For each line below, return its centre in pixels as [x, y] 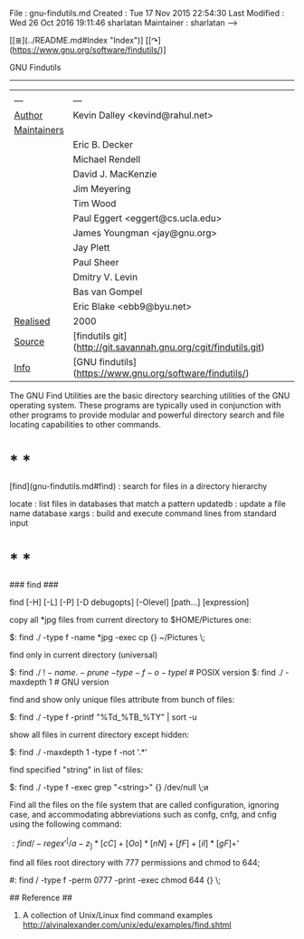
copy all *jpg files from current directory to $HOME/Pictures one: [130, 619]
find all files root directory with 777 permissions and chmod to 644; [135, 863]
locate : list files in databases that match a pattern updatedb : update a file [148, 503]
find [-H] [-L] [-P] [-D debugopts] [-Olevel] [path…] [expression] [129, 602]
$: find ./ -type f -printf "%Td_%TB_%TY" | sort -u [103, 717]
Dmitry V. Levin [105, 277]
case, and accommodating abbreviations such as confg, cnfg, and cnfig [143, 814]
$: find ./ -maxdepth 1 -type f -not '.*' [78, 752]
